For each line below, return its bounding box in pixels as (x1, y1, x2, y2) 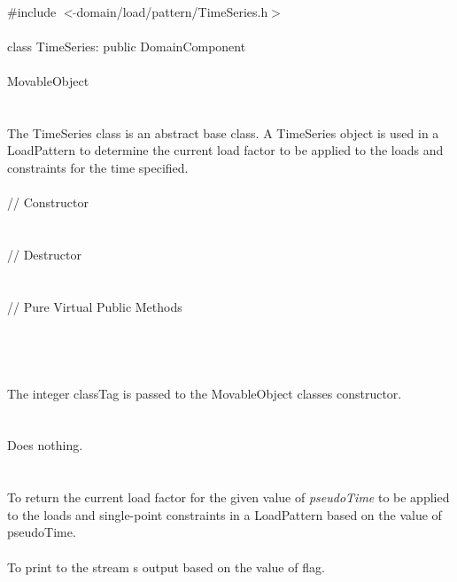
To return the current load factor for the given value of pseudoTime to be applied (7, 488, 450, 507)
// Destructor (7, 244, 81, 263)
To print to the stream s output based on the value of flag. (7, 557, 325, 576)
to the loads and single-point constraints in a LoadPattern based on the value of (7, 505, 442, 524)
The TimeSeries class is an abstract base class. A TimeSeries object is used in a (7, 123, 439, 142)
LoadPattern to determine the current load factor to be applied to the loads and (7, 141, 444, 159)
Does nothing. (7, 436, 83, 454)
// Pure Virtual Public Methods (7, 297, 182, 315)
